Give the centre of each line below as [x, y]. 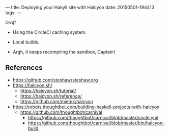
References [24, 68]
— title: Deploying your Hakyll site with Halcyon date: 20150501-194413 [80, 7]
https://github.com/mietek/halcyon [56, 101]
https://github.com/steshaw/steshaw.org [55, 80]
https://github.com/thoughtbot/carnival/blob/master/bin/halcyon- [96, 123]
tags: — [13, 13]
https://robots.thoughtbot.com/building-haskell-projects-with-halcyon [86, 107]
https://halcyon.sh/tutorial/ [48, 90]
